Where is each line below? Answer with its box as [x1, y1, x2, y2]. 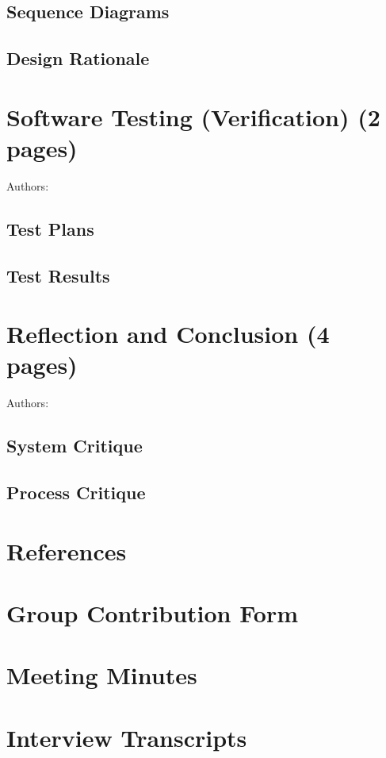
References [6, 534, 127, 567]
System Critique [6, 433, 143, 458]
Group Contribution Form [6, 597, 299, 629]
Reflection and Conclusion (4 [6, 317, 330, 350]
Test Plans [6, 216, 94, 240]
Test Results [6, 263, 110, 287]
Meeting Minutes [6, 659, 197, 691]
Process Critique [6, 480, 146, 505]
